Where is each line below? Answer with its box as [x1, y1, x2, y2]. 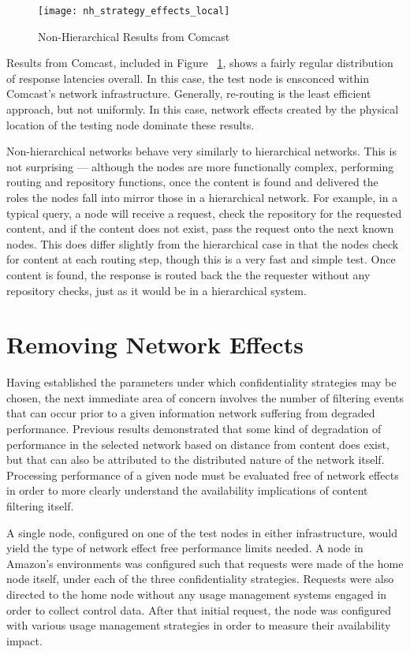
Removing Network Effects [6, 328, 304, 361]
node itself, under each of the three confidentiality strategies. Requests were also [6, 570, 394, 587]
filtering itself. [6, 498, 74, 514]
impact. [6, 632, 43, 648]
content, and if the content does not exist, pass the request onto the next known [6, 220, 394, 237]
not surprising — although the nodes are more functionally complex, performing [6, 158, 394, 174]
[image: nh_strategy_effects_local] [38, 6, 230, 17]
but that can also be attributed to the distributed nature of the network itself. [6, 451, 385, 468]
